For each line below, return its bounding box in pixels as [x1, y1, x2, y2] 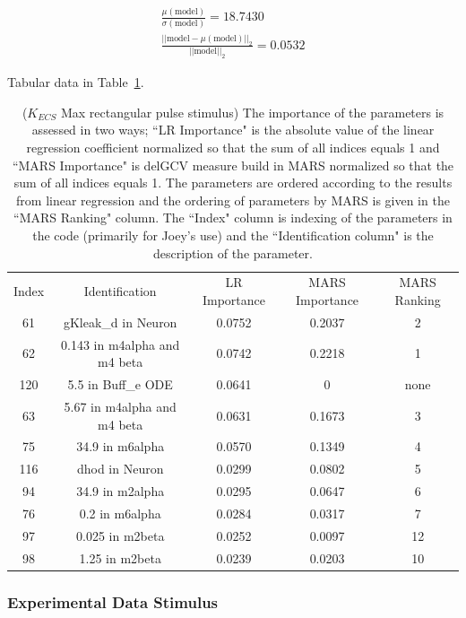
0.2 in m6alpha [79, 503, 161, 522]
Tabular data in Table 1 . [7, 73, 144, 91]
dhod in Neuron [76, 459, 164, 478]
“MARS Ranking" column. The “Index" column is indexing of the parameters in [13, 208, 453, 227]
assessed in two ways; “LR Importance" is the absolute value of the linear [31, 120, 435, 139]
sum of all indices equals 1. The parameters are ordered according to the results [13, 173, 453, 192]
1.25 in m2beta [79, 548, 161, 567]
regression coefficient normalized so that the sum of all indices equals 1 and [26, 138, 440, 156]
